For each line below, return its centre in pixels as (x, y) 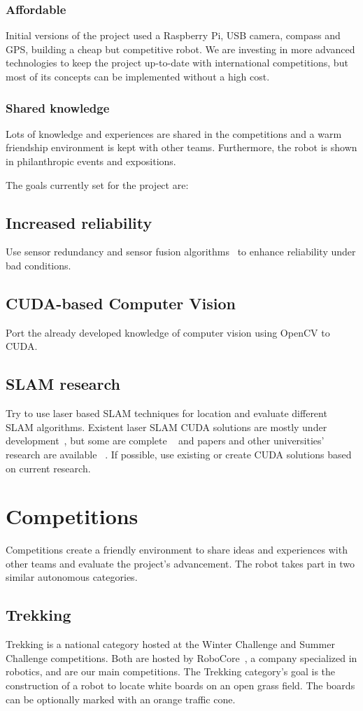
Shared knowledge (58, 107)
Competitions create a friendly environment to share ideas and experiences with (177, 550)
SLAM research (63, 384)
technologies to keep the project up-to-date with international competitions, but (177, 63)
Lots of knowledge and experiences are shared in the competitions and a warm (174, 133)
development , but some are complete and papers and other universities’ (165, 441)
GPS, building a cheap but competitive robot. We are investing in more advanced (180, 49)
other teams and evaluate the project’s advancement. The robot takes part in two (180, 563)
